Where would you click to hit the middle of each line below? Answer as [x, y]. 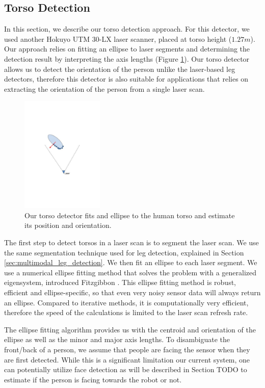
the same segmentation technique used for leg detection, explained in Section [124, 252]
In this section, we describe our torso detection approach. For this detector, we [127, 29]
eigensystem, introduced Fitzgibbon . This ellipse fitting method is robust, [120, 282]
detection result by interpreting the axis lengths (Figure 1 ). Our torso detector [127, 58]
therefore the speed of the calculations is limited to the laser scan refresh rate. [126, 312]
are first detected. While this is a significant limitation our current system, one [127, 359]
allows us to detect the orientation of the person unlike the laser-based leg [120, 69]
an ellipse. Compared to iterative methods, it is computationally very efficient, [126, 302]
